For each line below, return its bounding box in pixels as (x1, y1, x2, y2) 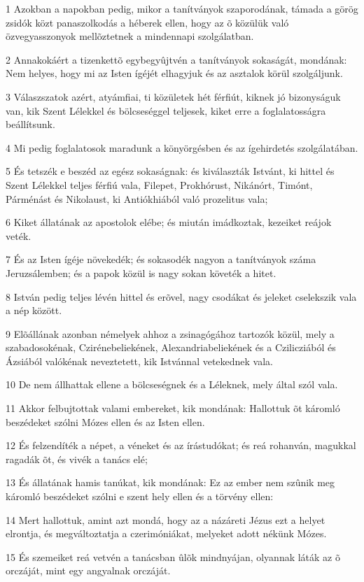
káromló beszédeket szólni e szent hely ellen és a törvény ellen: (6, 489, 274, 504)
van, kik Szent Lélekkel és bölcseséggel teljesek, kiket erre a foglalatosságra (6, 103, 326, 118)
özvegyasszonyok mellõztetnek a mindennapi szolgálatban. (6, 29, 254, 43)
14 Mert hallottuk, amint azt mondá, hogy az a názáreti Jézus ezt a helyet (6, 512, 325, 527)
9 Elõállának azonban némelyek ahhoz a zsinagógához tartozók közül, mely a (6, 326, 335, 341)
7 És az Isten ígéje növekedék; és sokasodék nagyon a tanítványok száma (6, 252, 316, 267)
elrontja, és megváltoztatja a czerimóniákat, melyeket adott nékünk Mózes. (6, 526, 327, 541)
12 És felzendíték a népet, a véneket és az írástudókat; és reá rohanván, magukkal (6, 438, 356, 453)
